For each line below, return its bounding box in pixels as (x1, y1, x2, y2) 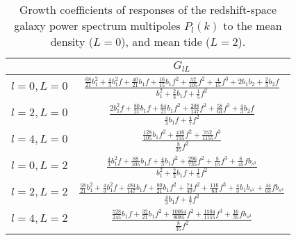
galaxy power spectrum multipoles (14, 17, 181, 33)
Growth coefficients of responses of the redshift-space (19, 1, 277, 17)
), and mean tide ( (121, 33, 211, 49)
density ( (50, 33, 94, 49)
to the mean (223, 17, 282, 33)
